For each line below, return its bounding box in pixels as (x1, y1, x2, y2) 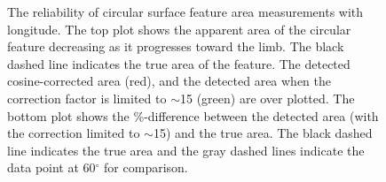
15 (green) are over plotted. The (179, 88, 355, 107)
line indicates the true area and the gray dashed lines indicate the (7, 140, 365, 159)
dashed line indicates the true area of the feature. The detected (7, 54, 351, 72)
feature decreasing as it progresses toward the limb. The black (7, 37, 344, 56)
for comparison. (104, 158, 188, 177)
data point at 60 (7, 158, 96, 177)
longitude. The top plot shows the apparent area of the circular (7, 19, 351, 38)
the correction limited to (7, 124, 140, 142)
